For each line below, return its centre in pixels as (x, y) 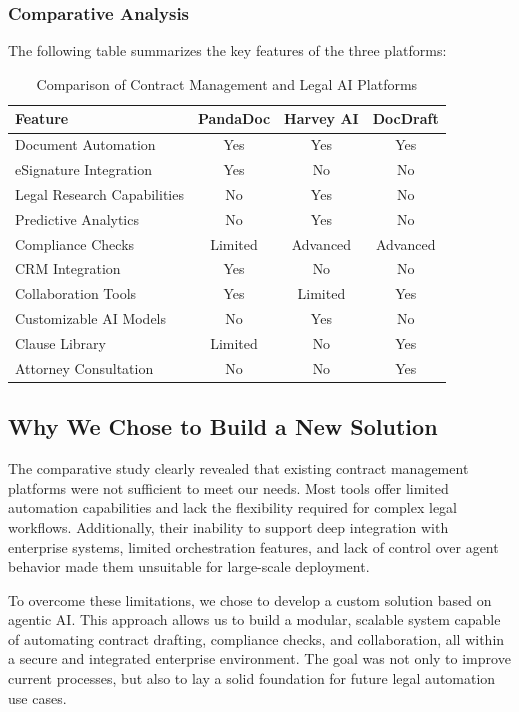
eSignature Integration (83, 169)
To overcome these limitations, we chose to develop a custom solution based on (250, 599)
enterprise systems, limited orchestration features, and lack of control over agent (253, 546)
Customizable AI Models (91, 318)
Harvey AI (321, 118)
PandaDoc (234, 118)
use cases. (37, 697)
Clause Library (60, 343)
